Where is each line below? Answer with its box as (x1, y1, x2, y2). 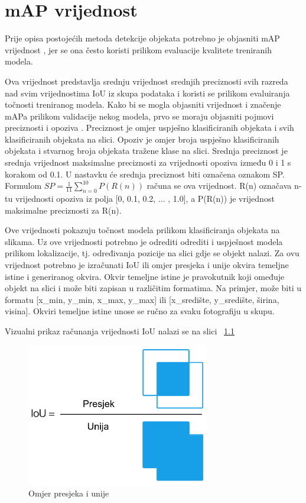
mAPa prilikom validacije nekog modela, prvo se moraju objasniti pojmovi (5, 109, 274, 122)
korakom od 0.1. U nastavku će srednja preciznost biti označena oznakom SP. (5, 167, 285, 180)
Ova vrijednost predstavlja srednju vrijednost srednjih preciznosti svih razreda (5, 75, 288, 87)
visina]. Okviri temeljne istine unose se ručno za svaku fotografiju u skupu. (5, 305, 275, 317)
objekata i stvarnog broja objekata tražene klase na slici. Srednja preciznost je (5, 144, 288, 157)
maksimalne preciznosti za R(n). (5, 204, 122, 216)
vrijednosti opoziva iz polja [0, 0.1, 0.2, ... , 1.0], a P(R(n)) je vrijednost (15, 192, 275, 205)
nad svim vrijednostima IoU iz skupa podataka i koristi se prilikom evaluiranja (5, 86, 290, 99)
